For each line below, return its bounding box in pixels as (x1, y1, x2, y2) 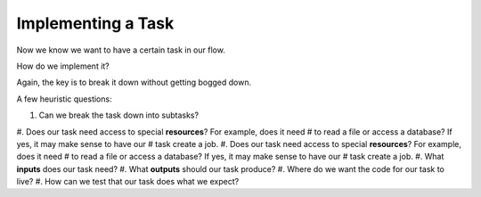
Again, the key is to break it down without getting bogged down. (16, 77, 252, 88)
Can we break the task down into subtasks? (38, 110, 200, 120)
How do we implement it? (16, 61, 110, 71)
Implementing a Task (16, 13, 175, 33)
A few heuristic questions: (16, 94, 112, 104)
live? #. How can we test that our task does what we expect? (16, 176, 240, 187)
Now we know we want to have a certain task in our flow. (16, 45, 226, 55)
